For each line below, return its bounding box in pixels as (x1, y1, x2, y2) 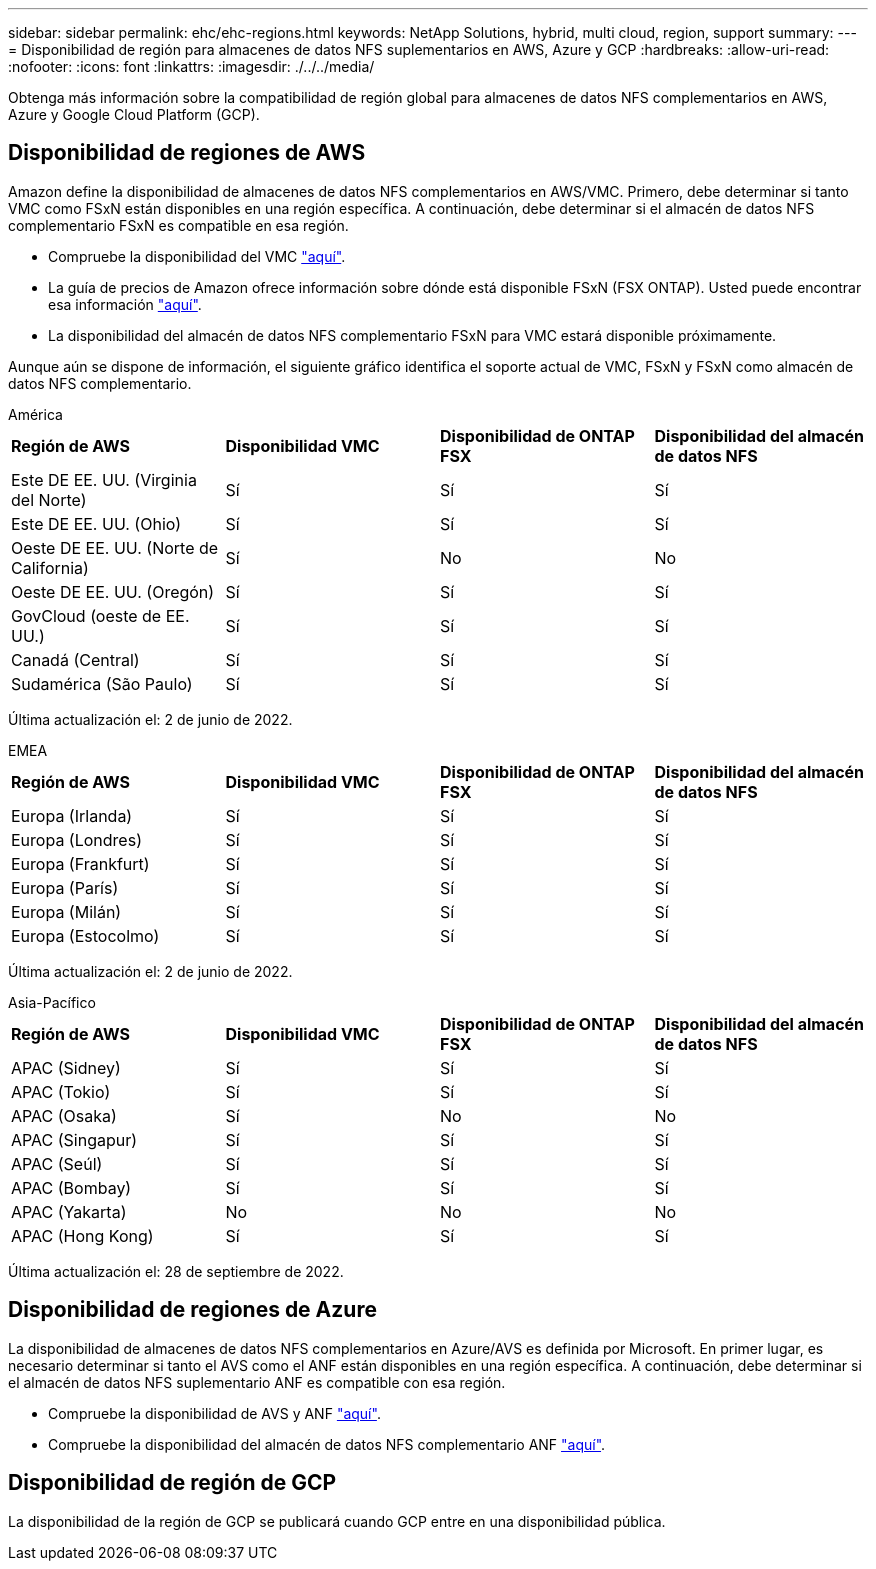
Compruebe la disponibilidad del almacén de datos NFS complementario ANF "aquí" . (48, 1435, 606, 1453)
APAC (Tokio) (11, 1081, 111, 1102)
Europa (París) (11, 877, 119, 898)
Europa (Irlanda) (11, 805, 133, 826)
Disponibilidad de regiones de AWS (8, 140, 366, 166)
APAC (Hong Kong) (11, 1225, 154, 1246)
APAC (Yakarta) (11, 1201, 127, 1222)
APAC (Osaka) (11, 1105, 117, 1126)
